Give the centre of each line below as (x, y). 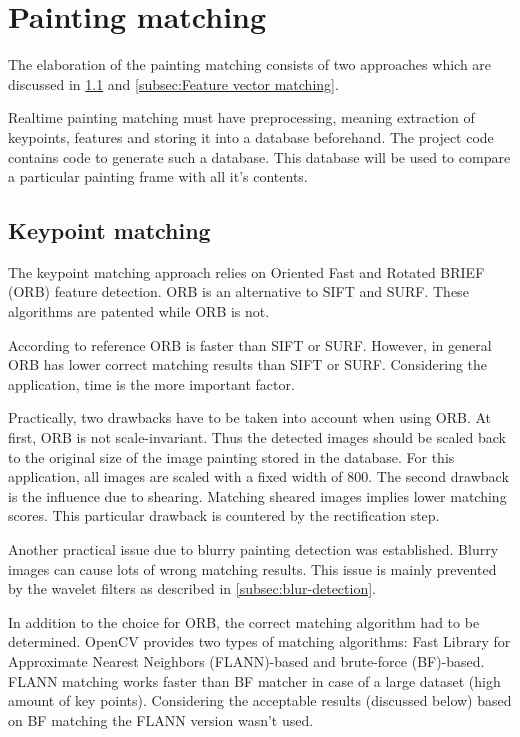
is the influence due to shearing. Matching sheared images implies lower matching (257, 495)
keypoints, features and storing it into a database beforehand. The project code (251, 136)
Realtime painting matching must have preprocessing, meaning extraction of (241, 117)
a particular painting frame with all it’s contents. (158, 176)
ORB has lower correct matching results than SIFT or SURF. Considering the (248, 364)
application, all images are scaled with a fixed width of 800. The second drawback (258, 476)
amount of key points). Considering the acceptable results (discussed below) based (260, 700)
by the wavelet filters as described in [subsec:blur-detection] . (192, 588)
